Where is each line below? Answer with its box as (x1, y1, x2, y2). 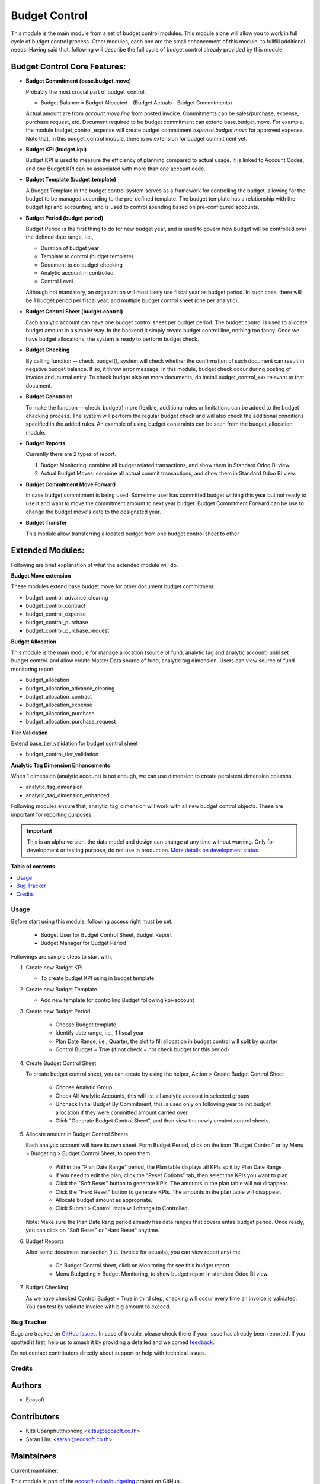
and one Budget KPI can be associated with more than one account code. (25, 165, 206, 172)
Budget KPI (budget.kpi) (25, 145, 87, 153)
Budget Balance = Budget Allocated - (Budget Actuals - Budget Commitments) (40, 99, 232, 106)
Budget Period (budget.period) (25, 214, 104, 221)
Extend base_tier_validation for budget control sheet (11, 740, 138, 747)
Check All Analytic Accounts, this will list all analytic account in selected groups (55, 1092, 250, 1099)
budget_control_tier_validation (25, 751, 99, 758)
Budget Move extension (11, 572, 71, 579)
